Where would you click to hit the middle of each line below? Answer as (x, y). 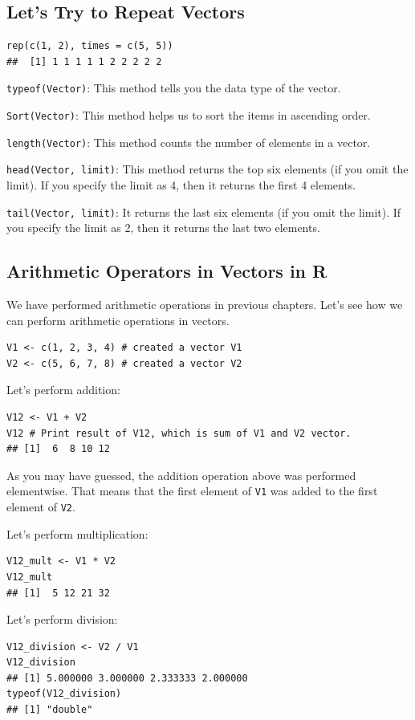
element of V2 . (41, 507)
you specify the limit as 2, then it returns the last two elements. (163, 228)
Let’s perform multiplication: (77, 533)
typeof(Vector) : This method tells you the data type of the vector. (174, 88)
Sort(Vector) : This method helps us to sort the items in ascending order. (189, 115)
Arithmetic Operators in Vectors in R (167, 271)
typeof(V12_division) (64, 694)
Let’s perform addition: (63, 390)
